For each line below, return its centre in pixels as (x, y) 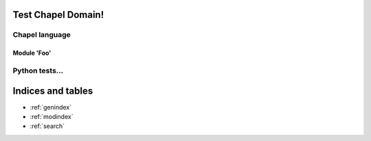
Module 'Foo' (32, 53)
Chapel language (42, 35)
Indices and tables (53, 91)
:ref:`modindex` (52, 117)
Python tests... (38, 70)
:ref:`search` (47, 126)
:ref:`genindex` (51, 107)
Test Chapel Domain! (58, 15)
